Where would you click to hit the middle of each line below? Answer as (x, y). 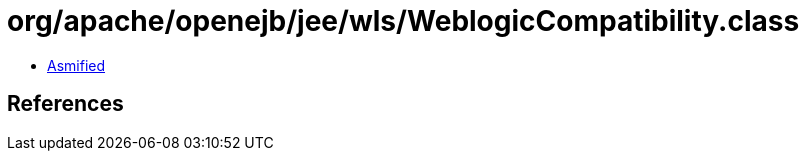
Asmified (76, 65)
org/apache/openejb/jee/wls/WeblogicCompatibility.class (403, 21)
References (65, 104)
